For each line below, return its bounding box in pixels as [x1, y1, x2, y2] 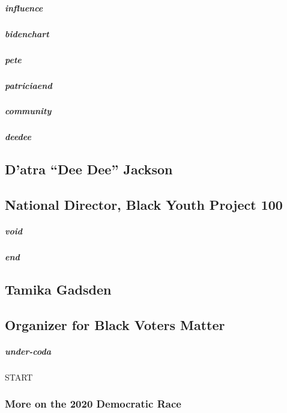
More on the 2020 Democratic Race [5, 396, 181, 411]
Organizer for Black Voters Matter [5, 315, 225, 334]
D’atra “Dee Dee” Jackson [5, 160, 173, 179]
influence [5, 1, 43, 14]
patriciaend [5, 79, 52, 91]
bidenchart [5, 27, 49, 40]
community [5, 105, 52, 117]
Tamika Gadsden [5, 280, 112, 299]
